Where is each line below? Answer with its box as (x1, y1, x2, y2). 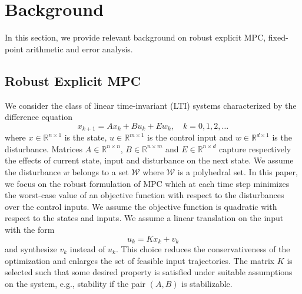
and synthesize (5, 242, 57, 255)
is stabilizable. (181, 277, 233, 289)
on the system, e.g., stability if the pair (5, 277, 146, 289)
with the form (5, 223, 55, 235)
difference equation (5, 111, 73, 123)
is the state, (64, 131, 107, 143)
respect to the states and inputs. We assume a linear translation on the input (5, 212, 284, 224)
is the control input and (147, 131, 233, 143)
